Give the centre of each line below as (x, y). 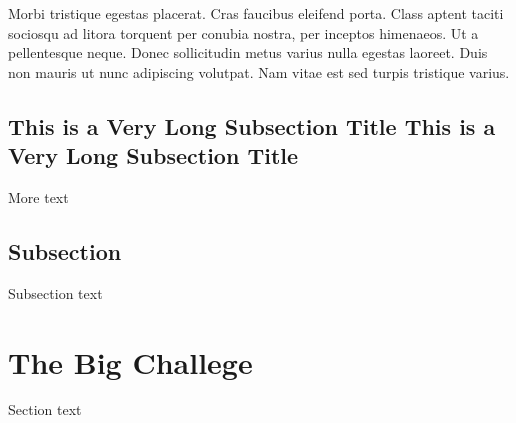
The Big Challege (130, 361)
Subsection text (55, 292)
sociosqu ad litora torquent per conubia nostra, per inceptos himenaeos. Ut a (243, 32)
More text (38, 196)
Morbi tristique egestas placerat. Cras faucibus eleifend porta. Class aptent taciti (256, 13)
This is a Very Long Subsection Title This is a (252, 125)
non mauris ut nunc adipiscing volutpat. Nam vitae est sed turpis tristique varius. (259, 71)
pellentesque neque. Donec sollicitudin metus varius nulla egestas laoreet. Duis (248, 52)
